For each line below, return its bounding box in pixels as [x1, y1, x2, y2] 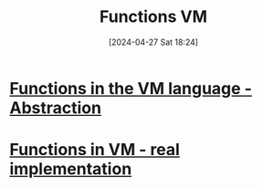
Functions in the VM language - [9, 78, 253, 99]
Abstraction [9, 98, 102, 118]
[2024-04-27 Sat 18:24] [108, 37, 199, 47]
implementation [9, 159, 132, 180]
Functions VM [99, 6, 208, 27]
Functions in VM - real [9, 140, 181, 161]
